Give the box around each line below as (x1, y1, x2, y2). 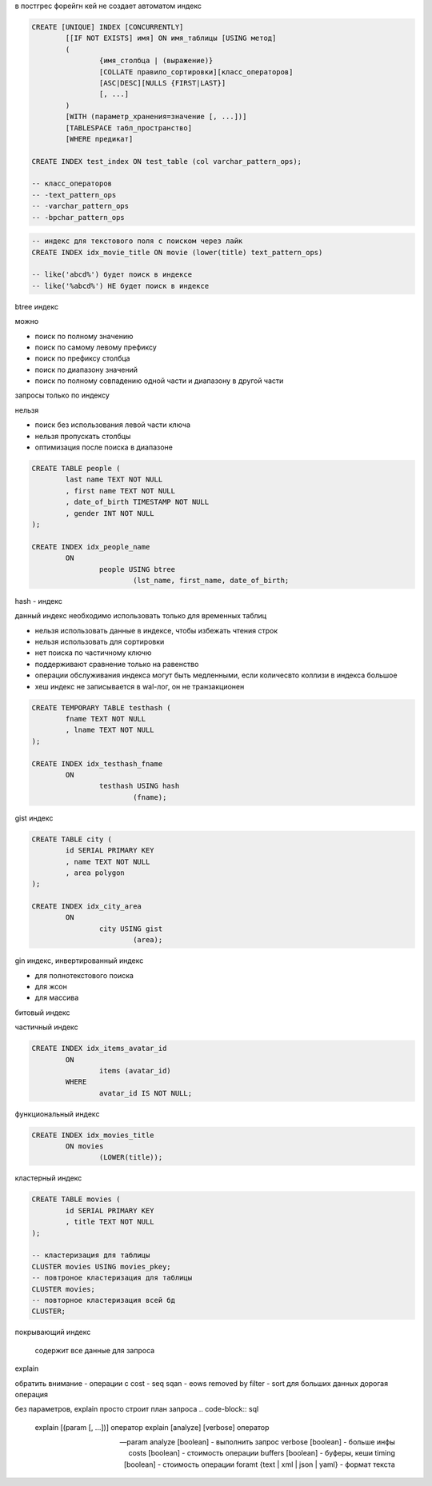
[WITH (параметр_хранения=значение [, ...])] (65, 112, 247, 122)
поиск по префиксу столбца (34, 354, 130, 363)
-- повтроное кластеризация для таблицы (31, 1273, 192, 1283)
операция (14, 1389, 48, 1399)
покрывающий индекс (14, 1328, 91, 1337)
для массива (34, 993, 79, 1003)
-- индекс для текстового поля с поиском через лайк (31, 237, 243, 246)
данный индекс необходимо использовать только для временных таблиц (14, 611, 267, 621)
